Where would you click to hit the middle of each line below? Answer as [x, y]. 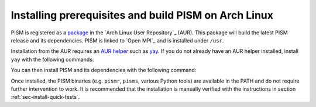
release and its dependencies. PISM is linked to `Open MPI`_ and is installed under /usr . [117, 40]
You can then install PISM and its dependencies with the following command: [104, 70]
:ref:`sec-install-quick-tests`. [45, 97]
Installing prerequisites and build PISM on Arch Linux [142, 15]
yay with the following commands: [52, 59]
